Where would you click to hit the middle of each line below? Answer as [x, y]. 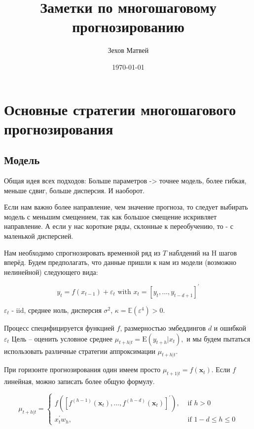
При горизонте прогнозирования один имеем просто [82, 369]
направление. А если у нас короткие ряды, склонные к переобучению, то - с [119, 226]
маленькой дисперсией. [39, 236]
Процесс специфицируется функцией [59, 327]
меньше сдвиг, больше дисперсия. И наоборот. [74, 190]
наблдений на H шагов [203, 252]
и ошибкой [230, 327]
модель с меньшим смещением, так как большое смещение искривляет [110, 216]
